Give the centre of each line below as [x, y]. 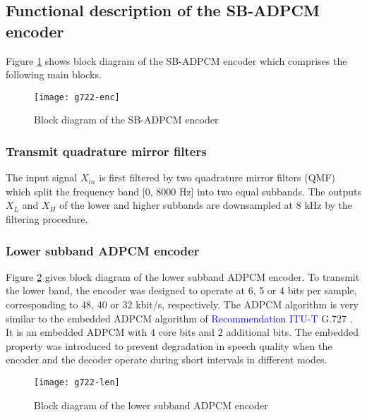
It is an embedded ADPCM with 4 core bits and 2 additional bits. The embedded [182, 332]
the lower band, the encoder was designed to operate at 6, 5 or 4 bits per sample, [181, 290]
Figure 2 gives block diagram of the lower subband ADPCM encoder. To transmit [183, 276]
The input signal [42, 177]
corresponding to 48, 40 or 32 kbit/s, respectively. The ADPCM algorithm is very [182, 304]
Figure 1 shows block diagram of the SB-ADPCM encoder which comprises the [176, 60]
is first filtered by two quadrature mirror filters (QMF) [217, 177]
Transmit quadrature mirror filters [106, 151]
